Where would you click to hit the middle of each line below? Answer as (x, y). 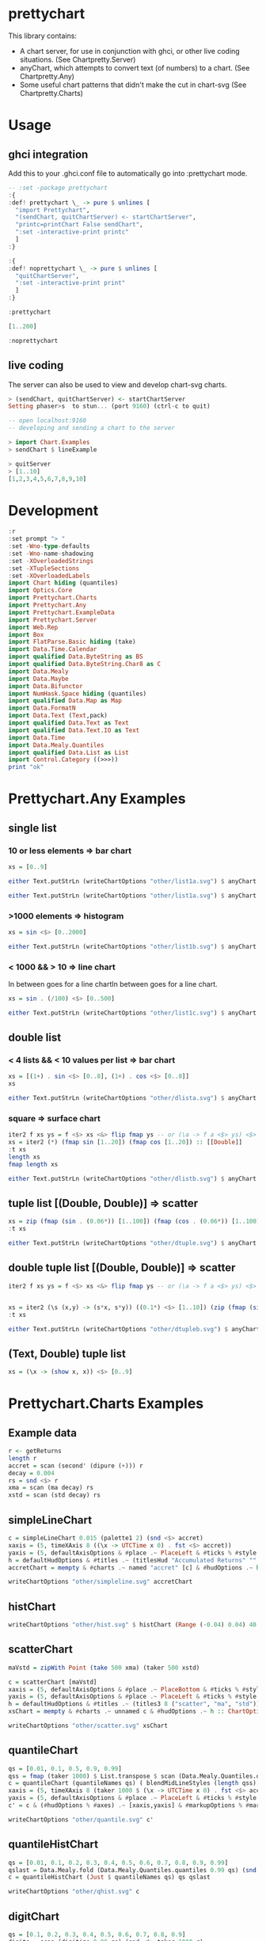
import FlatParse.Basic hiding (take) (72, 642)
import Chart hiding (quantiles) (63, 583)
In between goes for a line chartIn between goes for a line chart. (113, 984)
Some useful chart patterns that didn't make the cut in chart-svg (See (133, 85)
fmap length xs (33, 1164)
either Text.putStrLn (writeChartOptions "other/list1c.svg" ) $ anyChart (133, 1013)
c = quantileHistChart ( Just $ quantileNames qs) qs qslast (110, 1878)
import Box (26, 634)
